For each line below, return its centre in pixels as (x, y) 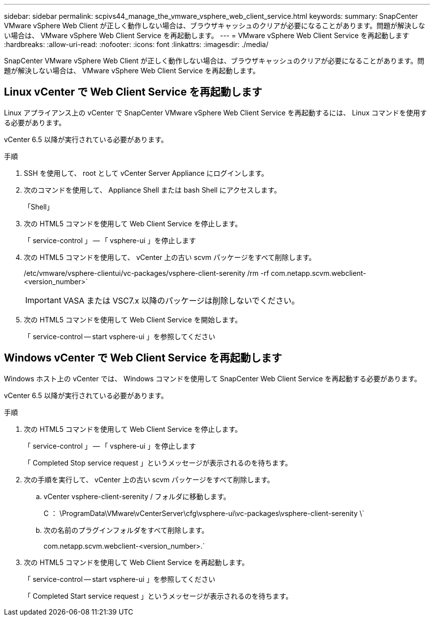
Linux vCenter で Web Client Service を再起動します (133, 92)
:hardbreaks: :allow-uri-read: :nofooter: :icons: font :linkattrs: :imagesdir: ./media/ (136, 44)
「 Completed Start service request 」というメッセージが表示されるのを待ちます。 (158, 596)
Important (43, 300)
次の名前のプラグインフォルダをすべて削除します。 (126, 530)
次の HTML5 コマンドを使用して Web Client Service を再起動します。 (136, 562)
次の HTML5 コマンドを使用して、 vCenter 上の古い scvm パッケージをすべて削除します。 (170, 257)
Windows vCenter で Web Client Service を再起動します (143, 358)
